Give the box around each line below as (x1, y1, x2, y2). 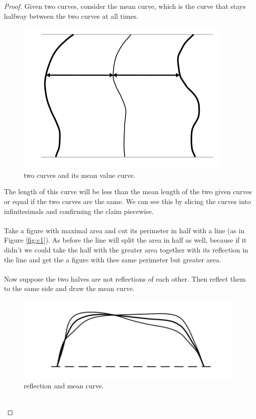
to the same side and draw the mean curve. (4, 283, 135, 293)
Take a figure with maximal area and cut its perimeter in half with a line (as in (4, 225, 245, 235)
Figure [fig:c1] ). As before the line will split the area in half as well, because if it (4, 235, 247, 245)
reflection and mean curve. (24, 380, 104, 390)
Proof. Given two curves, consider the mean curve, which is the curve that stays (4, 1, 246, 11)
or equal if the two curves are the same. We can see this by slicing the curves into (4, 196, 251, 206)
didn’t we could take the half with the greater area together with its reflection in (4, 244, 249, 254)
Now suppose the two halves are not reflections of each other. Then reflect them (4, 273, 246, 284)
